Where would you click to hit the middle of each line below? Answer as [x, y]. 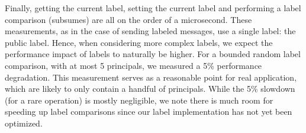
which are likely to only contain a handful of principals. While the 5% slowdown [150, 89]
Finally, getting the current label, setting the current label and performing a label [153, 8]
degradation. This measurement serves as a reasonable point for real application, [151, 77]
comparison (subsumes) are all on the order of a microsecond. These [128, 19]
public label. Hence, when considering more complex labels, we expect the [139, 42]
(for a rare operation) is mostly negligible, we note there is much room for [139, 100]
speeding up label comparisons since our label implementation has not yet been [149, 112]
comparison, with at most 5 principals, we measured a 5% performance [133, 65]
